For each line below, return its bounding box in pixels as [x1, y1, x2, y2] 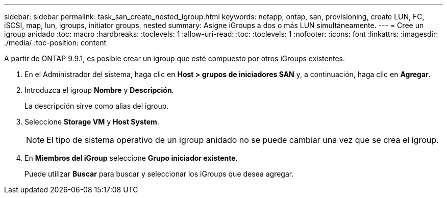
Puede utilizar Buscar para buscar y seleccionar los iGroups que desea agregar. [24, 169, 294, 178]
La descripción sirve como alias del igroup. [24, 102, 169, 110]
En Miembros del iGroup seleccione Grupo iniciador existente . [24, 154, 238, 162]
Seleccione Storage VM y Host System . [24, 117, 159, 126]
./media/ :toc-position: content [4, 38, 107, 47]
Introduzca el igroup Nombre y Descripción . [24, 86, 174, 94]
